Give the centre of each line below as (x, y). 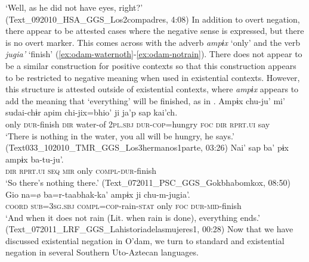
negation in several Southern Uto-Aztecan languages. (102, 252)
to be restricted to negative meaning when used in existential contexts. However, (153, 77)
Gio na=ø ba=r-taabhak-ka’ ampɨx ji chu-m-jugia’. (98, 194)
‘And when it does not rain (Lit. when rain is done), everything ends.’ (133, 217)
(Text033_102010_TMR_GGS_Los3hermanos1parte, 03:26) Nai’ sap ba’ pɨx (147, 147)
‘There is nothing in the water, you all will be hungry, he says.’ (120, 135)
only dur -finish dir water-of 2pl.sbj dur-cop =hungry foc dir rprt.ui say (138, 124)
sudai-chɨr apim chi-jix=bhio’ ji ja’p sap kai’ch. (92, 112)
